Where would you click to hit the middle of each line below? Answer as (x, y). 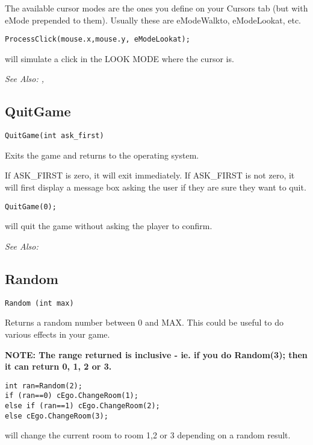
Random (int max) (39, 303)
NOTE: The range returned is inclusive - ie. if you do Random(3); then (156, 354)
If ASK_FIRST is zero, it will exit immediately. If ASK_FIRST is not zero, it (150, 175)
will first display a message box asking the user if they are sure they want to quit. (156, 187)
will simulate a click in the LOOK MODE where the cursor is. (119, 58)
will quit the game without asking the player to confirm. (109, 226)
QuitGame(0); (31, 207)
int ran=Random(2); (44, 386)
